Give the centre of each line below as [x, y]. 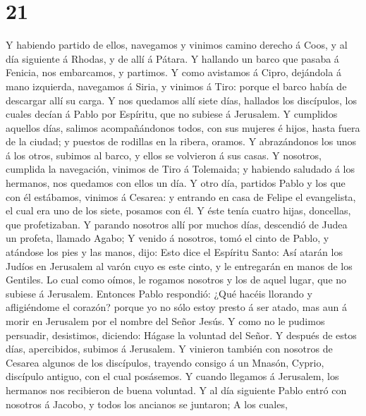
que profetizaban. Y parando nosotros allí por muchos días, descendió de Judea [177, 224]
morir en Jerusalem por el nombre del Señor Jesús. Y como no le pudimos [165, 321]
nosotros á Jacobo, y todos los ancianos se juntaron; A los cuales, [147, 404]
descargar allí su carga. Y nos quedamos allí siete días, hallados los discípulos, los [181, 100]
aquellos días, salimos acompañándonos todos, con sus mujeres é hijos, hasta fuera [183, 127]
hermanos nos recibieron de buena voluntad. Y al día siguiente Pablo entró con [176, 390]
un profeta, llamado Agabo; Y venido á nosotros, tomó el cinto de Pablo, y [167, 238]
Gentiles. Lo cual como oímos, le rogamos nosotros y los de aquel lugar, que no [176, 280]
